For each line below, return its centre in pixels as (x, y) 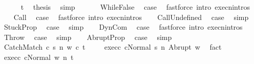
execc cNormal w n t (39, 57)
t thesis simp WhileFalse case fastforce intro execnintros (135, 7)
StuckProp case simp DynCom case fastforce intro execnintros (123, 27)
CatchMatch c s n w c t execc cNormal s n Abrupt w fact (113, 47)
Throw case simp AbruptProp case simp (88, 37)
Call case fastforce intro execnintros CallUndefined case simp (131, 17)
